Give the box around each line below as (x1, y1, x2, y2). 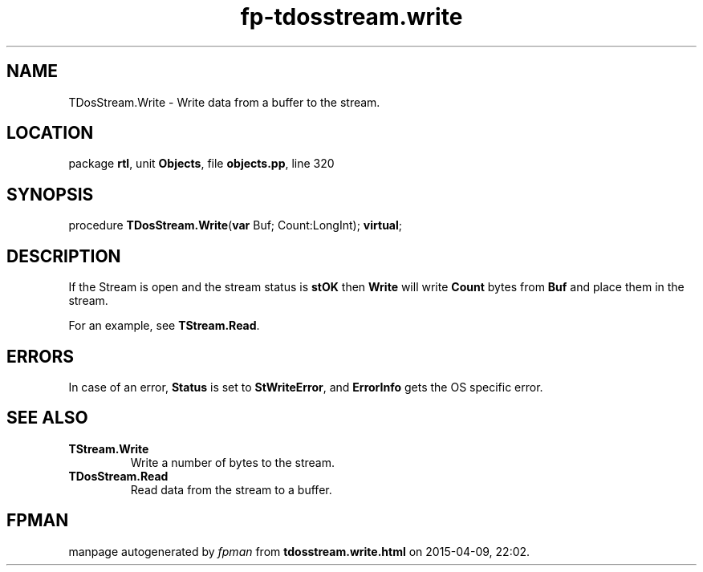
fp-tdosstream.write (240, 3, 463, 30)
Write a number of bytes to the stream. (130, 455, 335, 469)
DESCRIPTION (6, 245, 121, 266)
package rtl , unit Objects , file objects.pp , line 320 (68, 156, 335, 171)
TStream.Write (68, 441, 149, 456)
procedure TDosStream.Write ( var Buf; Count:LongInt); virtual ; (68, 218, 403, 233)
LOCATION (6, 123, 94, 144)
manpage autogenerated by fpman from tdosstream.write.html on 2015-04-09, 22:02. (68, 544, 530, 558)
